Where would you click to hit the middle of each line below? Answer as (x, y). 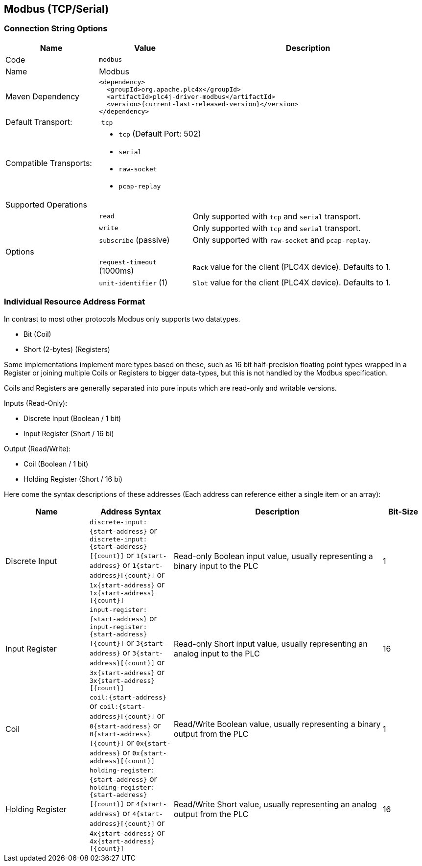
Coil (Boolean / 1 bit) (56, 464)
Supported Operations (46, 204)
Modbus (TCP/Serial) (57, 9)
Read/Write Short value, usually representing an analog (275, 805)
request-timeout (128, 262)
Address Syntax (131, 511)
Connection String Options (56, 29)
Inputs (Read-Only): (36, 403)
